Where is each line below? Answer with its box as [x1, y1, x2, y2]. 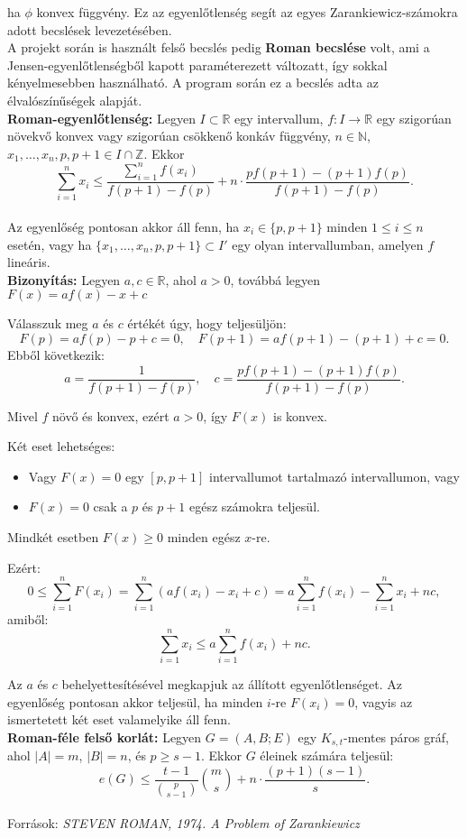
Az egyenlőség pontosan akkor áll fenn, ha [7, 217, 240, 235]
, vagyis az [354, 692, 413, 711]
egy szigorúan [376, 108, 452, 127]
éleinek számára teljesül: [260, 746, 394, 765]
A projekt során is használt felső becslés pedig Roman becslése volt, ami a [7, 38, 430, 57]
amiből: [7, 610, 49, 629]
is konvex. [273, 406, 327, 425]
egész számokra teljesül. [189, 497, 320, 516]
